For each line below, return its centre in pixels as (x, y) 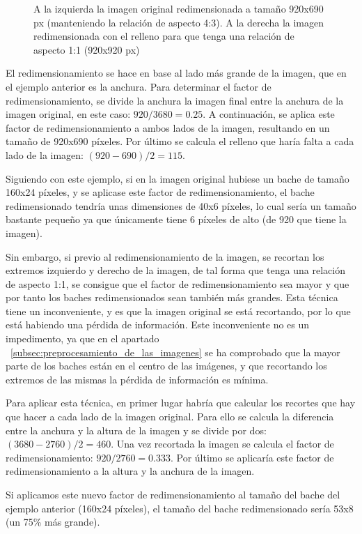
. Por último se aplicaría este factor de (252, 457)
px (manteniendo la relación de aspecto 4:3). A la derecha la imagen (179, 22)
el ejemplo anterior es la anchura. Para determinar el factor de (139, 86)
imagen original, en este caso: (68, 114)
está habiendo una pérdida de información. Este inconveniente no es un (158, 325)
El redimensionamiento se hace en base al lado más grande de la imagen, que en (176, 73)
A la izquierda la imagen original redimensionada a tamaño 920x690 (179, 8)
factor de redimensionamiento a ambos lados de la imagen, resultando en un (168, 127)
